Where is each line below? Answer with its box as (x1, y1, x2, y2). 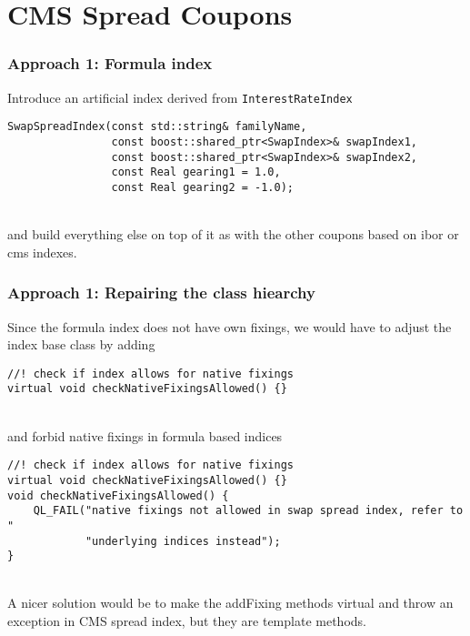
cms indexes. (7, 242, 77, 261)
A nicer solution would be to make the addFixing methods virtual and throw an (7, 593, 454, 612)
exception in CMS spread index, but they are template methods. (7, 611, 366, 630)
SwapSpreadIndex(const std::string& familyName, (7, 120, 307, 134)
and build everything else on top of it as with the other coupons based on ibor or (7, 225, 459, 244)
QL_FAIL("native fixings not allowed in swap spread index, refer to (33, 504, 464, 518)
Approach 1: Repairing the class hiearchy (7, 281, 315, 304)
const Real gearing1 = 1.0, (111, 166, 281, 179)
